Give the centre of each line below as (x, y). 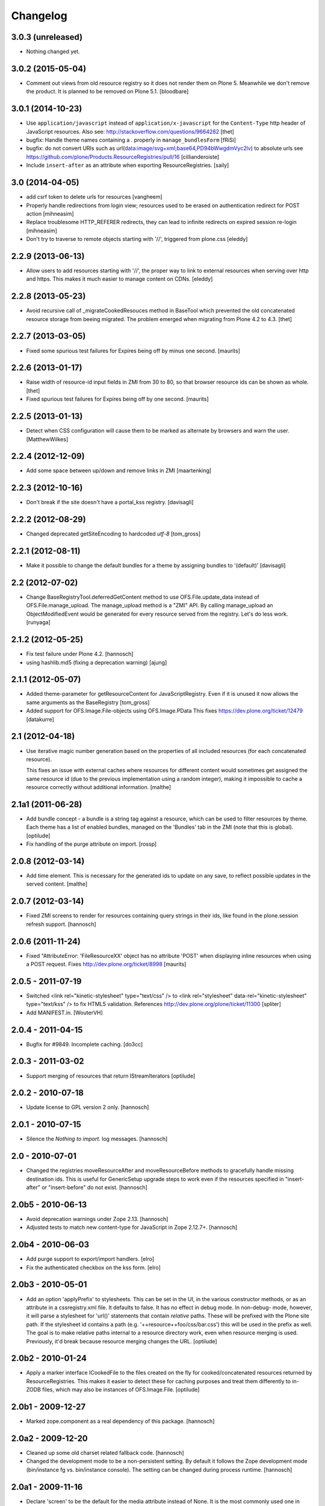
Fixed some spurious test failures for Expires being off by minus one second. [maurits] (133, 351)
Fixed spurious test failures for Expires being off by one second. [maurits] (117, 399)
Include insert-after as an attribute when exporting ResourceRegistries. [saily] (128, 165)
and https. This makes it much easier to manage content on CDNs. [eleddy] (119, 279)
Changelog (39, 16)
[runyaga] (38, 622)
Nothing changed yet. (53, 52)
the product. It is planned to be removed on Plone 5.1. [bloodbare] (107, 92)
